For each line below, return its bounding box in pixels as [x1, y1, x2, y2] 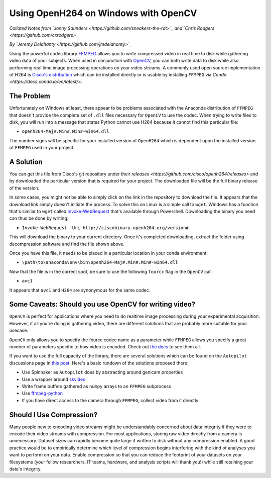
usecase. [9, 327, 29, 334]
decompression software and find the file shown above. [9, 241, 125, 247]
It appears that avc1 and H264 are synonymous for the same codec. [9, 287, 151, 293]
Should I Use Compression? [9, 410, 98, 419]
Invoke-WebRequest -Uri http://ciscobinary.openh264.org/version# [22, 225, 189, 231]
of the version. [9, 185, 40, 191]
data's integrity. [9, 465, 42, 472]
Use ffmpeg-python [22, 390, 63, 397]
